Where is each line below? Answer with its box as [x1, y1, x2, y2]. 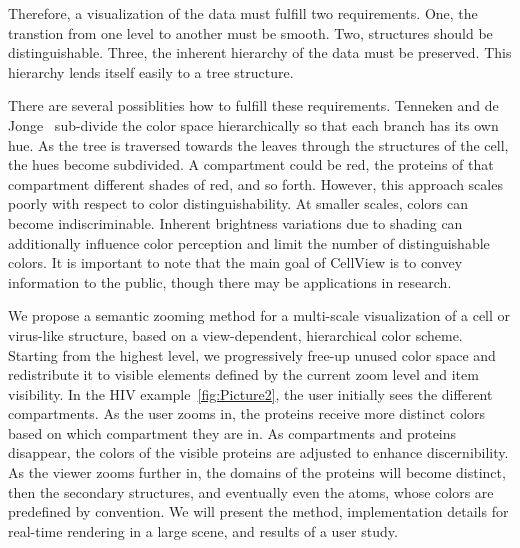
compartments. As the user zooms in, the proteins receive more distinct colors [8, 403, 486, 424]
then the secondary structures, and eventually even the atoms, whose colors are [8, 481, 494, 502]
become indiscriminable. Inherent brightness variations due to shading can [8, 212, 463, 233]
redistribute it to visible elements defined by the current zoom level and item [8, 364, 479, 385]
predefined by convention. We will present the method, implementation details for [8, 501, 509, 522]
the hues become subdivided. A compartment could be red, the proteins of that [8, 154, 494, 175]
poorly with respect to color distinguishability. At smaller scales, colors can [8, 193, 469, 214]
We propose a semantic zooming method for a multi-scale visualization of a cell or [8, 305, 511, 326]
